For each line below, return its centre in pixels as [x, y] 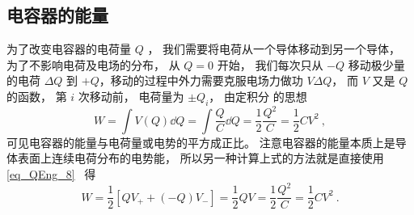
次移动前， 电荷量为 [131, 96]
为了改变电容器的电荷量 [69, 49]
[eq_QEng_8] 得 [51, 173]
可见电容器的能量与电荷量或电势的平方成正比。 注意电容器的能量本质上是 [201, 142]
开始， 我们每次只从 [270, 64]
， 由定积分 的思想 [258, 96]
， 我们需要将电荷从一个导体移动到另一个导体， [274, 49]
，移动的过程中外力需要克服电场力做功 [201, 80]
